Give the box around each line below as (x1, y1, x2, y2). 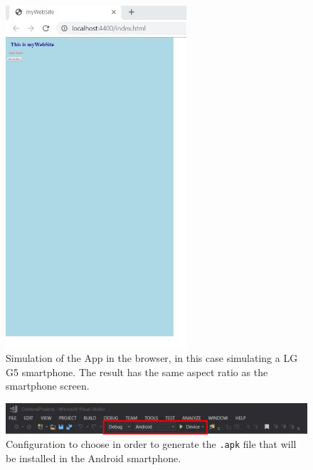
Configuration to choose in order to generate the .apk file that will (6, 437, 297, 452)
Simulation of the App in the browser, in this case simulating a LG (6, 351, 298, 365)
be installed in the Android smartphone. (6, 451, 181, 466)
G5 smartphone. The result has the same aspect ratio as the (6, 364, 268, 379)
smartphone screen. (6, 378, 90, 393)
